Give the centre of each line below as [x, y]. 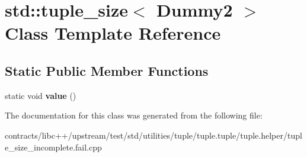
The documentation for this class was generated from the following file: [134, 115]
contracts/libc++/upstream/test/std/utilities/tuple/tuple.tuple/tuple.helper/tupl [153, 135]
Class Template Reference [113, 33]
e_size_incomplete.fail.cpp [53, 147]
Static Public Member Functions [107, 70]
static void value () [41, 95]
